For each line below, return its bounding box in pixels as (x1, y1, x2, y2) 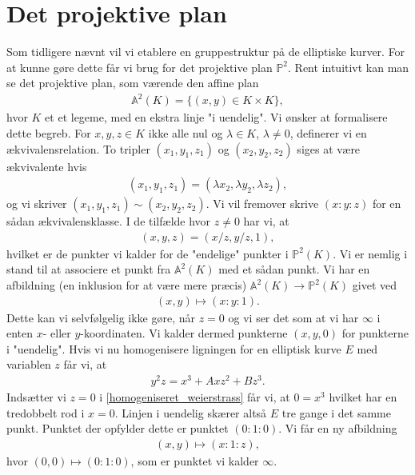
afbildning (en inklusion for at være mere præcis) (6, 277, 247, 293)
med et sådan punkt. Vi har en (218, 261, 370, 277)
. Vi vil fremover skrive (206, 195, 319, 212)
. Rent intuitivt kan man (288, 58, 409, 75)
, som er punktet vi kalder (130, 452, 259, 469)
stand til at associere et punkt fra (6, 261, 171, 277)
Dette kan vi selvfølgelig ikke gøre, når (6, 309, 196, 325)
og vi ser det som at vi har (228, 309, 359, 325)
